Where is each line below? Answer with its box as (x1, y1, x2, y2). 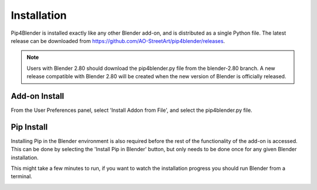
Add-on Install (11, 91, 65, 101)
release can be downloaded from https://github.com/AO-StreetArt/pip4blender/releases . (11, 37, 225, 44)
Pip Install (11, 122, 48, 132)
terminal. (11, 173, 32, 180)
